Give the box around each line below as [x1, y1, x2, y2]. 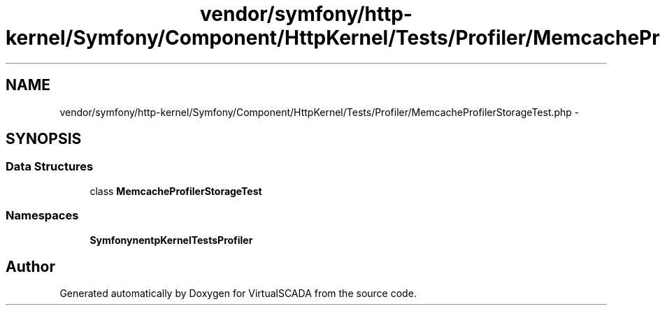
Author [6, 257, 55, 275]
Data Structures [6, 159, 94, 174]
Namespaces [6, 208, 79, 223]
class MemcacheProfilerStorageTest [89, 185, 262, 197]
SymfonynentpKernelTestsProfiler [89, 233, 253, 246]
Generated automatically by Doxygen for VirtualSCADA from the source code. [59, 287, 417, 300]
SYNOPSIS [6, 130, 82, 148]
